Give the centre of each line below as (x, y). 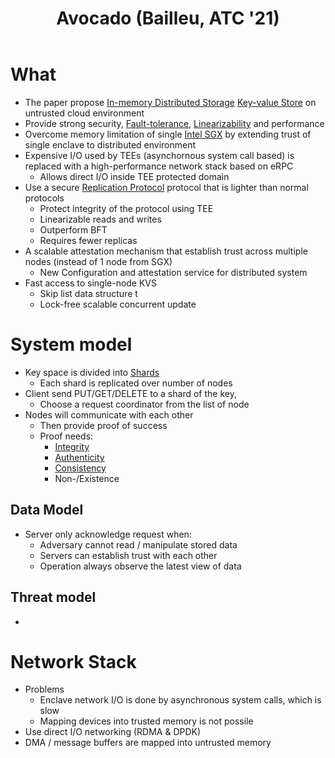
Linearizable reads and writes (100, 219)
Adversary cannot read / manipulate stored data (138, 544)
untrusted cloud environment (84, 113)
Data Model (47, 510)
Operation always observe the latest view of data (140, 566)
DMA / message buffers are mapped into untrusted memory (148, 743)
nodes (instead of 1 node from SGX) (98, 261)
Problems (44, 689)
